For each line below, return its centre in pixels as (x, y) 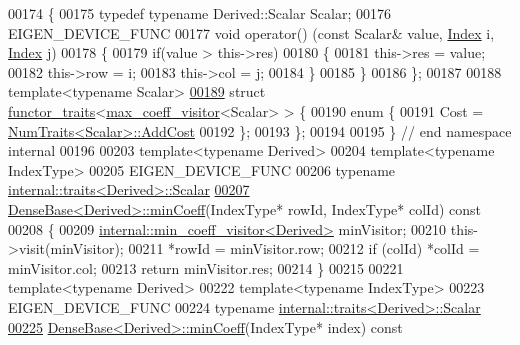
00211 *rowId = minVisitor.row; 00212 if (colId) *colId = (304, 248)
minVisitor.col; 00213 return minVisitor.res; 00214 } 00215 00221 (206, 267)
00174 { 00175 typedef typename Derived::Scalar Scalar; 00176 (200, 13)
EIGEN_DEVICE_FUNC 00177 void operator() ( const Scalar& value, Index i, (251, 32)
